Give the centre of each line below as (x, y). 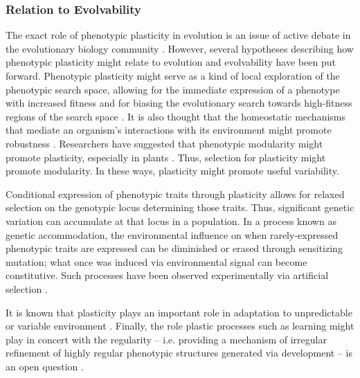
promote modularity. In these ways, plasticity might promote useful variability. (172, 171)
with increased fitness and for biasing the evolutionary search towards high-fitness (179, 103)
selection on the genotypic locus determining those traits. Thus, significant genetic (180, 207)
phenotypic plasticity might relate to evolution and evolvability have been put (171, 62)
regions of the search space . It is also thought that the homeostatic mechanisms (176, 116)
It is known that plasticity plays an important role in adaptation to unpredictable (179, 312)
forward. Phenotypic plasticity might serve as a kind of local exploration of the (173, 75)
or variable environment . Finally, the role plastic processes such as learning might (180, 326)
